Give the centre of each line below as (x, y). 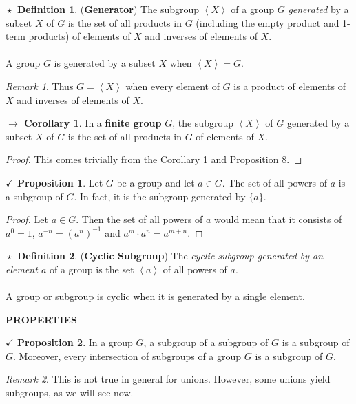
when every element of (172, 86)
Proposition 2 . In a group (75, 342)
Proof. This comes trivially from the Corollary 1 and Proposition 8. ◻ (154, 159)
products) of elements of (80, 36)
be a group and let (156, 182)
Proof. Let (27, 219)
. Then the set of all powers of (139, 219)
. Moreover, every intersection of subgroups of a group (127, 355)
